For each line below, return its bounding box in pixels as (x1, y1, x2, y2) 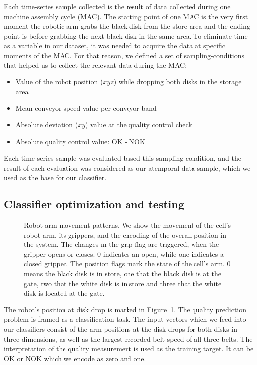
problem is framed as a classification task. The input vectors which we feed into (4, 314, 246, 324)
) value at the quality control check (85, 119, 192, 129)
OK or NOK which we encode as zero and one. (4, 353, 146, 363)
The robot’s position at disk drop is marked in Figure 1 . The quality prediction (4, 304, 247, 314)
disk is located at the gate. (24, 288, 105, 298)
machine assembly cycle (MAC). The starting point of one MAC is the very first (4, 11, 248, 21)
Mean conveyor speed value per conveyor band (15, 103, 157, 113)
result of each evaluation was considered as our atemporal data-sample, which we (4, 162, 251, 173)
